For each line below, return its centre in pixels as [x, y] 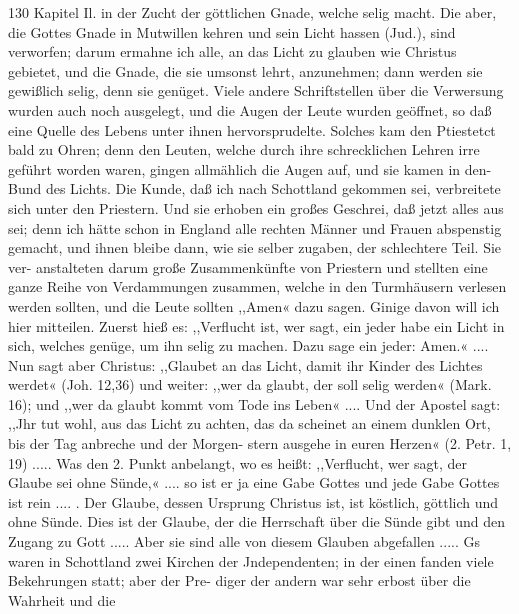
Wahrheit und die [62, 599]
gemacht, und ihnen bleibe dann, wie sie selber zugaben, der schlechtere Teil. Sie [255, 247]
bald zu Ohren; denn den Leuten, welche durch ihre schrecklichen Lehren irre [244, 149]
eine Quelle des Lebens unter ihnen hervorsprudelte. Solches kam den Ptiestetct [252, 129]
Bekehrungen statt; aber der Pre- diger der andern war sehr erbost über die [239, 580]
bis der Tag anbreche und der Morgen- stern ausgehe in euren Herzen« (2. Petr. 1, [260, 443]
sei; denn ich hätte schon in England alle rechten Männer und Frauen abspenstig [255, 227]
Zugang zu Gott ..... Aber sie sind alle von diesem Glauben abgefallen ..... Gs [244, 541]
